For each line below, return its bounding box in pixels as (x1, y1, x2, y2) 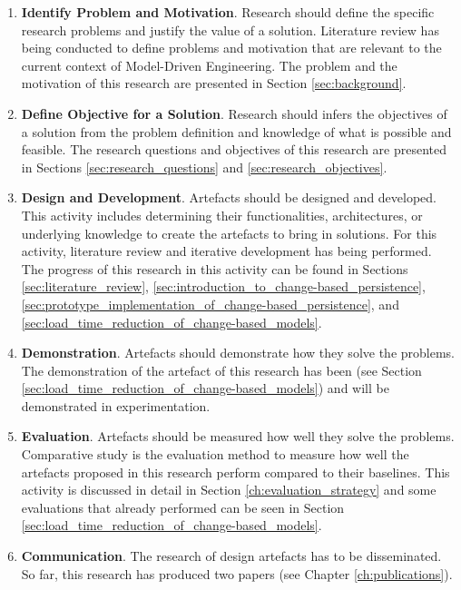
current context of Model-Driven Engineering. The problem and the (21, 55, 397, 74)
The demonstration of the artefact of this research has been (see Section (21, 360, 422, 379)
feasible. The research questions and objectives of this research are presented (21, 140, 447, 159)
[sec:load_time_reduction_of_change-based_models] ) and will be (21, 379, 389, 398)
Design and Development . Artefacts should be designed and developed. (21, 188, 437, 207)
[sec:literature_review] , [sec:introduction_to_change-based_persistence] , (21, 277, 426, 296)
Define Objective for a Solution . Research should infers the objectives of (21, 103, 447, 123)
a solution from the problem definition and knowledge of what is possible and (21, 122, 452, 141)
